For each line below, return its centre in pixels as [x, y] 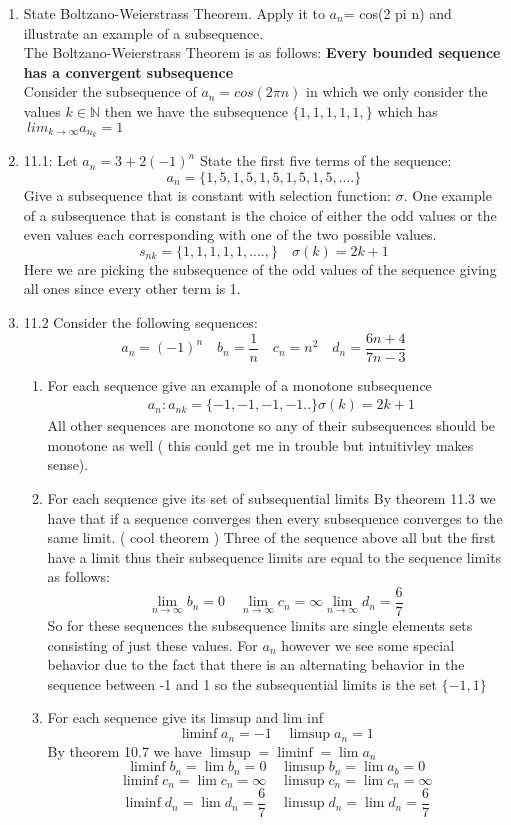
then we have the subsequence [196, 110]
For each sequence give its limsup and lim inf [185, 717]
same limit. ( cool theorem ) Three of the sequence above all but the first [271, 537]
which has [407, 110]
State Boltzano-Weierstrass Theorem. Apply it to [174, 13]
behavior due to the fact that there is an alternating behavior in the [256, 664]
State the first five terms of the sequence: [325, 160]
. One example [447, 195]
